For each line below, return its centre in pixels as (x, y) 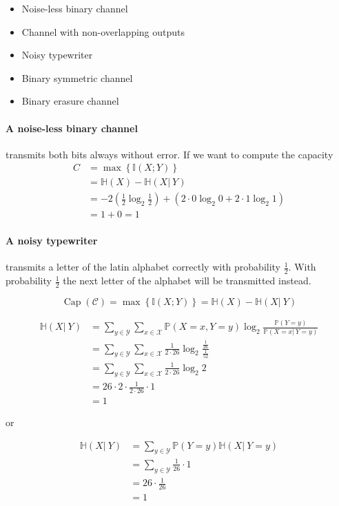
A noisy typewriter (52, 241)
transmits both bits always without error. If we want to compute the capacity (169, 154)
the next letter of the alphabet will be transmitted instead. (187, 281)
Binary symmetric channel (77, 77)
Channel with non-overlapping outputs (103, 31)
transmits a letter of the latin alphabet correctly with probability (143, 267)
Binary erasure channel (70, 101)
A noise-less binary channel (72, 128)
